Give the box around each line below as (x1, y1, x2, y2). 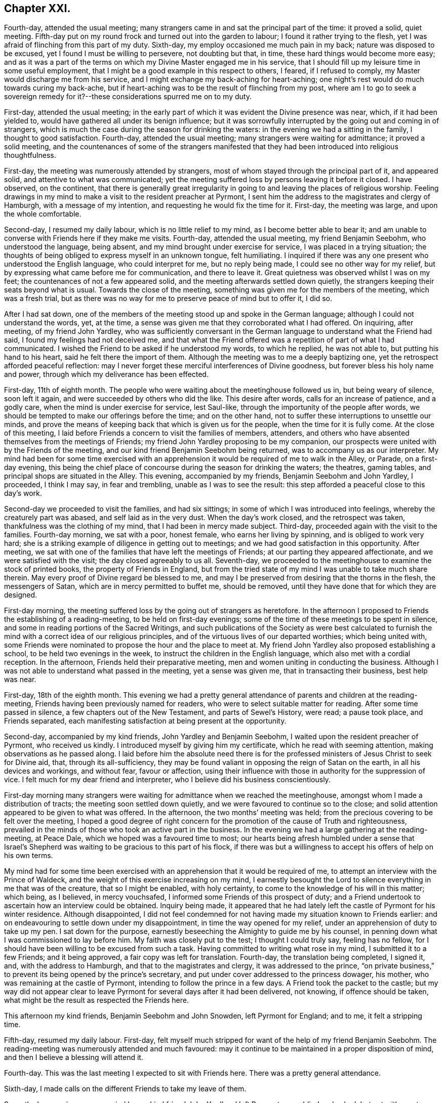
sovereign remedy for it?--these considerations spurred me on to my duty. (4, 92, 252, 101)
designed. (4, 590, 37, 600)
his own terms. (4, 851, 53, 860)
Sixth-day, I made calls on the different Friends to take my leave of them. (4, 1084, 247, 1093)
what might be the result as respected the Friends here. (4, 996, 189, 1005)
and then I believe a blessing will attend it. (4, 1053, 143, 1062)
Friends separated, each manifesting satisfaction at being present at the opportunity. (4, 716, 287, 726)
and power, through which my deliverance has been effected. (4, 370, 209, 379)
